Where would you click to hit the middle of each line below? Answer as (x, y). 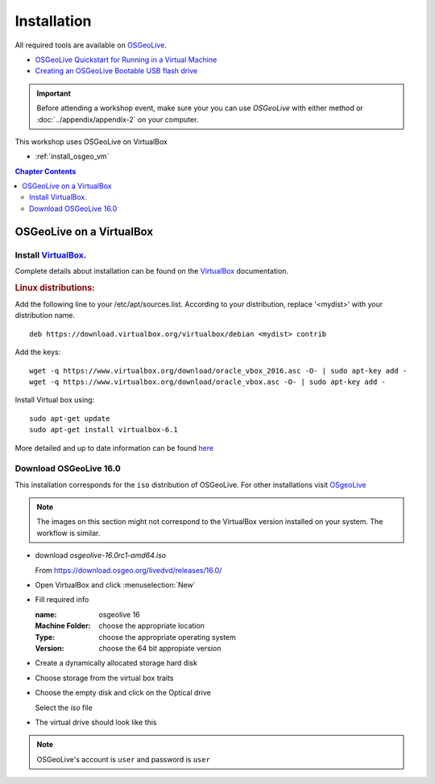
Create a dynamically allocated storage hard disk (116, 663)
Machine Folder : (63, 626)
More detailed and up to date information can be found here (114, 448)
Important (54, 93)
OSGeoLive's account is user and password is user (124, 759)
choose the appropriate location (152, 626)
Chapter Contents (46, 171)
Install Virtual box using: (55, 400)
